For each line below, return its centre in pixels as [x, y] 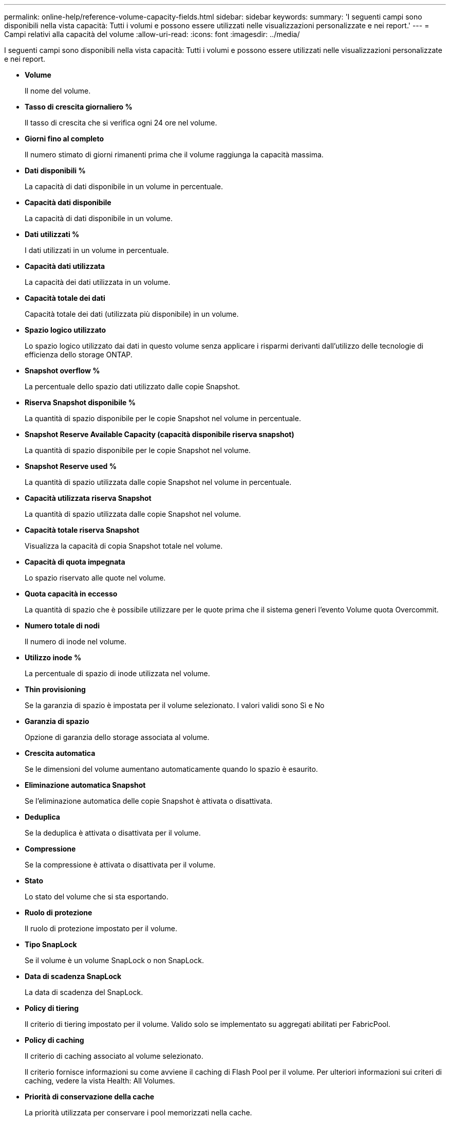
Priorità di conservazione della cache [90, 1097]
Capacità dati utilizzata [65, 266]
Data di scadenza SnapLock [73, 976]
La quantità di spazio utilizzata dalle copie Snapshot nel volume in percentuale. [158, 482]
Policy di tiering [52, 1008]
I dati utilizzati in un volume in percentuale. [97, 250]
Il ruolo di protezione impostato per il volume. [101, 928]
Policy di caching [54, 1040]
